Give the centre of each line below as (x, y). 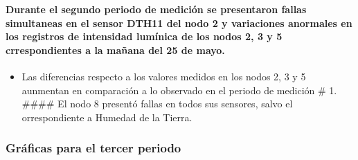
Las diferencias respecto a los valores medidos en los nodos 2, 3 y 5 (164, 77)
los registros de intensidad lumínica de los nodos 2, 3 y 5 (144, 36)
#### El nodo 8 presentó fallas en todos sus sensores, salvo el (157, 104)
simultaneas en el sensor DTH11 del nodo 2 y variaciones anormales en (179, 23)
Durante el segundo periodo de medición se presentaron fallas (156, 9)
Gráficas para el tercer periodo (93, 148)
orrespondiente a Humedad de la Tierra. (107, 117)
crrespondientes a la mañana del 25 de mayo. (115, 50)
